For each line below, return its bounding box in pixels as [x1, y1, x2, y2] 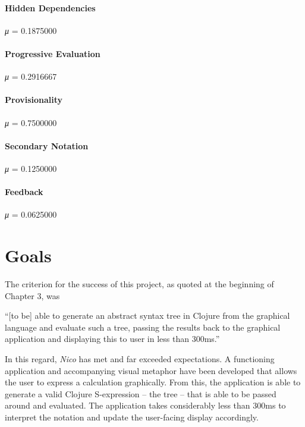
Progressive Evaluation [5, 47, 100, 59]
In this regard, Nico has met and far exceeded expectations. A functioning [5, 353, 275, 365]
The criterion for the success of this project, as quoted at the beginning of [5, 278, 274, 290]
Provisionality [5, 93, 63, 106]
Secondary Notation [5, 139, 89, 152]
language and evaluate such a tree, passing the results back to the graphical [5, 321, 281, 333]
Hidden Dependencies [5, 1, 96, 14]
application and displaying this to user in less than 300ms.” [5, 332, 220, 345]
